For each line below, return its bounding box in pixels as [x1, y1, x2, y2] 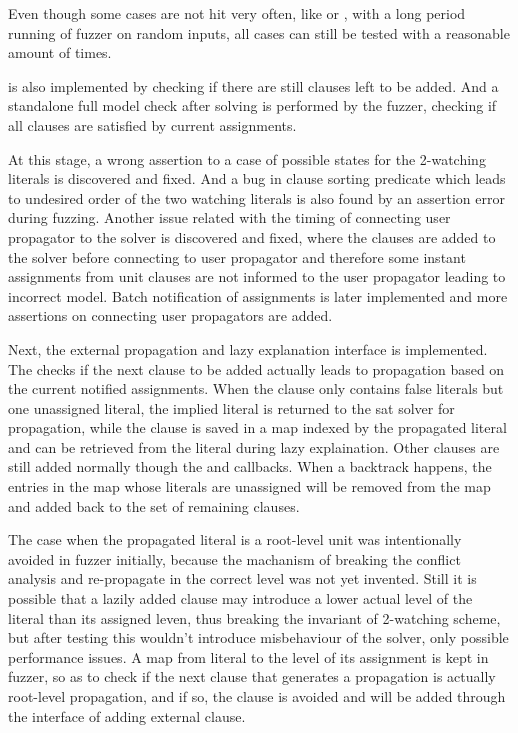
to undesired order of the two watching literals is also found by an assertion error [8, 187, 505, 208]
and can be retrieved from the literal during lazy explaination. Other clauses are [8, 436, 500, 457]
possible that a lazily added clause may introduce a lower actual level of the [8, 588, 473, 609]
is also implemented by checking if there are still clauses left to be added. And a [8, 75, 499, 96]
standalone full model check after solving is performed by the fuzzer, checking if [8, 95, 497, 116]
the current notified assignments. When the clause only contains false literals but [8, 378, 504, 399]
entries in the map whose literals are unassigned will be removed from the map [8, 476, 491, 497]
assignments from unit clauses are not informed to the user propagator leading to [8, 266, 506, 287]
